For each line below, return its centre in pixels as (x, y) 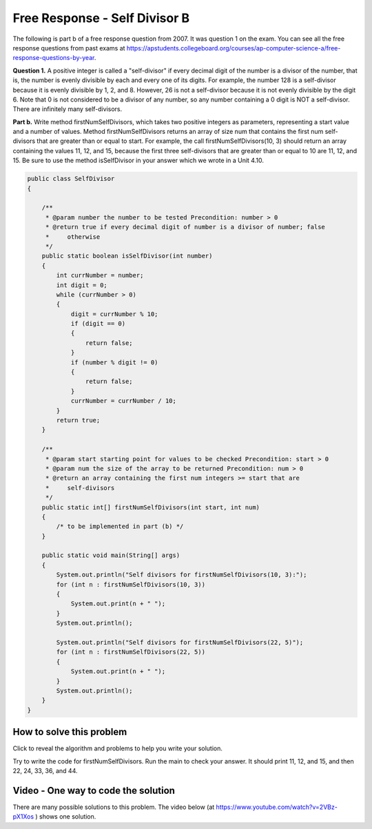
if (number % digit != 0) (114, 362)
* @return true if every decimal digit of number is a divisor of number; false (185, 227)
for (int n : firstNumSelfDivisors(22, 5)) (131, 652)
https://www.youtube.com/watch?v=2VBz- (277, 807)
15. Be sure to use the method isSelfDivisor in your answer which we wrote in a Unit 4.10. (138, 160)
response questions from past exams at (69, 48)
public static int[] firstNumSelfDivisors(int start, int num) (151, 507)
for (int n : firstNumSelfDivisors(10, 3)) (131, 584)
